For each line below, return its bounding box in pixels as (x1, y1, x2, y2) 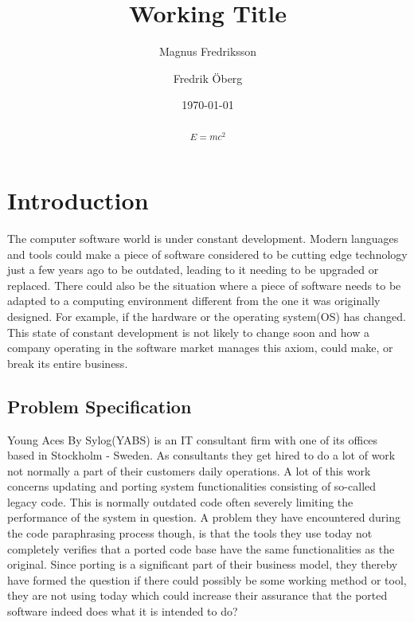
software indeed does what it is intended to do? (7, 603, 238, 620)
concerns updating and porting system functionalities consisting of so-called (7, 478, 377, 495)
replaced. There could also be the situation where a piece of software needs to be (7, 276, 401, 293)
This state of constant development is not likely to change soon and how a (7, 323, 369, 340)
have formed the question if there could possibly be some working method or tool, (7, 571, 407, 588)
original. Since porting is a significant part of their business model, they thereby (7, 556, 398, 573)
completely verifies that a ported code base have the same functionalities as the (7, 540, 395, 557)
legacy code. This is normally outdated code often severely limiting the (7, 493, 353, 510)
